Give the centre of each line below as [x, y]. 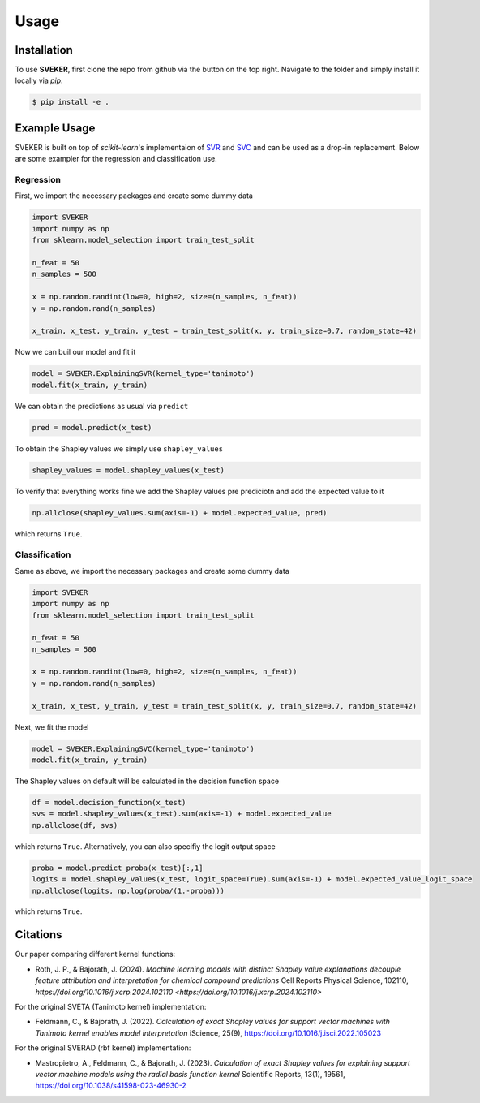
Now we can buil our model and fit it [75, 352]
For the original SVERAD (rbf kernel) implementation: [103, 1048]
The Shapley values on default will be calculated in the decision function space [147, 781]
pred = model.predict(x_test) [92, 427]
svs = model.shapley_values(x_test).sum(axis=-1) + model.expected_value [182, 814]
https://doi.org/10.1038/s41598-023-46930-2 [111, 1086]
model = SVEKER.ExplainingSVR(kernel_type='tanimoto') [143, 374]
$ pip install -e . [71, 102]
